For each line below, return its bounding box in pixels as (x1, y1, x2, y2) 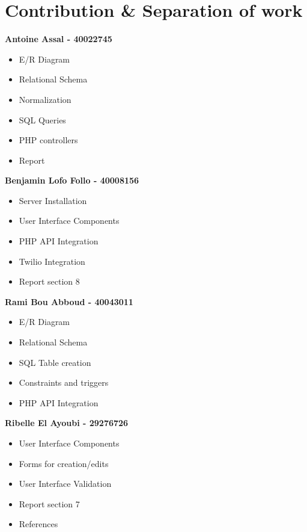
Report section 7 (19, 497, 80, 510)
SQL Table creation (19, 356, 91, 368)
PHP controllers (19, 134, 78, 146)
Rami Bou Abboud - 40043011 (5, 295, 133, 308)
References (19, 518, 58, 530)
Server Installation (19, 194, 87, 206)
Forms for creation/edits (19, 457, 109, 469)
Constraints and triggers (19, 376, 109, 389)
